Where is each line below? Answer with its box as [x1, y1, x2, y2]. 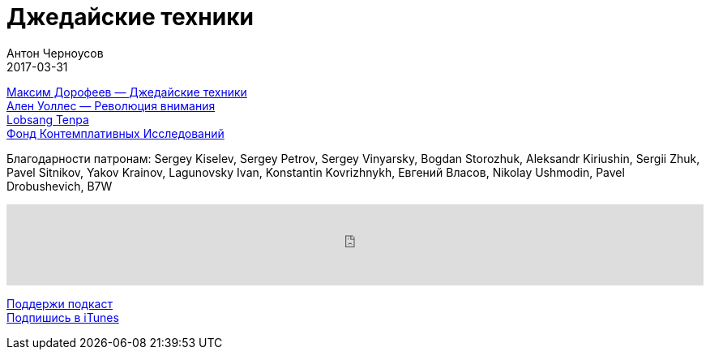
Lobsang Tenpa [6, 112, 89, 127]
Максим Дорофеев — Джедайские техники [6, 84, 247, 99]
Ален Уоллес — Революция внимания [6, 98, 216, 113]
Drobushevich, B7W [6, 178, 113, 193]
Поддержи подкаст [6, 296, 113, 311]
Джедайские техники [6, 3, 254, 31]
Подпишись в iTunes [6, 310, 119, 324]
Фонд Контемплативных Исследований [6, 126, 225, 140]
